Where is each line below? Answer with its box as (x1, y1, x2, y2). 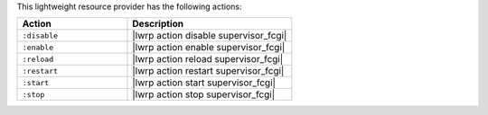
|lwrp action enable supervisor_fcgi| (132, 41, 286, 54)
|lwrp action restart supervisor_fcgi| (132, 65, 285, 77)
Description (132, 18, 184, 31)
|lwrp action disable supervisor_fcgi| (132, 30, 287, 42)
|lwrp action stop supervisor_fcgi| (132, 88, 276, 101)
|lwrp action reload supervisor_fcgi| (132, 53, 284, 66)
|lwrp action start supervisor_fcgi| (132, 76, 276, 89)
